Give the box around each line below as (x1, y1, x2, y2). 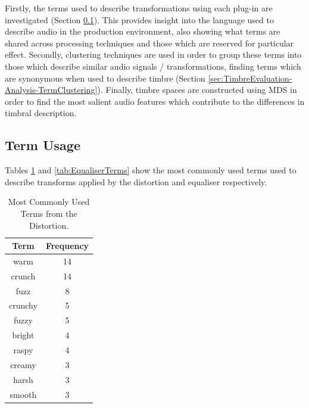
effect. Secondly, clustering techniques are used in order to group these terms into (5, 48, 302, 61)
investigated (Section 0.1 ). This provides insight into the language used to (5, 13, 274, 26)
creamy (10, 358, 36, 370)
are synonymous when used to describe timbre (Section (5, 71, 205, 84)
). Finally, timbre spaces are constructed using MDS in (97, 83, 297, 96)
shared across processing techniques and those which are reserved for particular (5, 36, 294, 49)
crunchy (9, 299, 38, 312)
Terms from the (20, 207, 77, 219)
